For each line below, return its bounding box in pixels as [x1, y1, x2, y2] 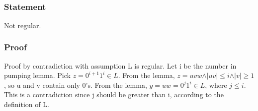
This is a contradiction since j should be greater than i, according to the [4, 89, 224, 100]
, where [205, 79, 227, 90]
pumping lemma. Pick [4, 70, 71, 80]
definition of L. [4, 99, 49, 109]
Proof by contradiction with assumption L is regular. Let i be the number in [4, 60, 237, 71]
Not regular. [4, 20, 41, 30]
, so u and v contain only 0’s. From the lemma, [4, 79, 147, 90]
